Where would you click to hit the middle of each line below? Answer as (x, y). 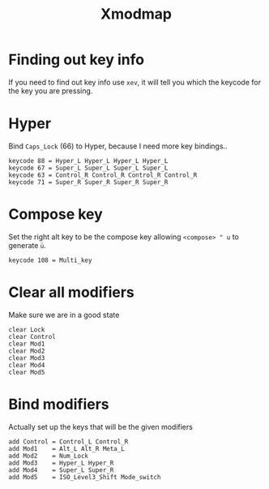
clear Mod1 (27, 344)
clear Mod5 (27, 372)
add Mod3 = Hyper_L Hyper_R (61, 463)
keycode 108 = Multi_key (50, 260)
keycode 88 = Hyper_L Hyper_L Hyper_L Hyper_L (88, 161)
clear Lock (27, 329)
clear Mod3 (27, 358)
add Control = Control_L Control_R (68, 442)
